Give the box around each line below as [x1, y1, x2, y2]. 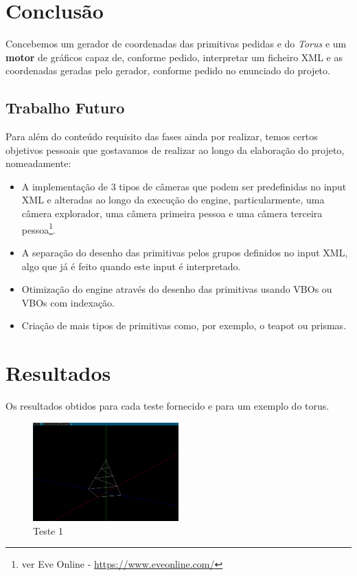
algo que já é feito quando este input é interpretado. [21, 258, 241, 273]
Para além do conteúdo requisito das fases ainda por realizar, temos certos [5, 129, 318, 144]
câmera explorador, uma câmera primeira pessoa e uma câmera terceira [21, 206, 323, 221]
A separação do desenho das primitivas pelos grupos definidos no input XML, [21, 245, 348, 259]
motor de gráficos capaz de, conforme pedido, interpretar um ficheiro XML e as [5, 49, 343, 64]
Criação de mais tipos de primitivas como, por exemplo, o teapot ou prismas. [21, 318, 347, 333]
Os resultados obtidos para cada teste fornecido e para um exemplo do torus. [5, 399, 330, 413]
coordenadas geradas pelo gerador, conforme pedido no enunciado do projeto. [5, 63, 330, 78]
